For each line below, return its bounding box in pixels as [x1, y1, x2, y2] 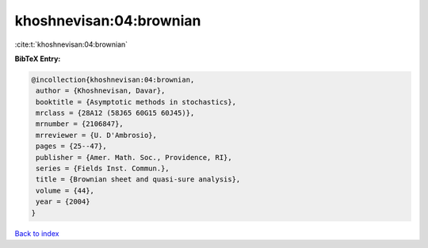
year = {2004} [36, 197, 90, 206]
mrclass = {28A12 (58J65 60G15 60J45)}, [36, 109, 195, 118]
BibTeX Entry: [14, 54, 61, 63]
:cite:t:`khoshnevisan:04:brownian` [14, 40, 128, 49]
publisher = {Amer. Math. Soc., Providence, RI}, [36, 153, 233, 162]
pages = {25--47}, [36, 142, 107, 151]
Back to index [14, 228, 59, 238]
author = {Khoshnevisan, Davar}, [36, 86, 166, 95]
